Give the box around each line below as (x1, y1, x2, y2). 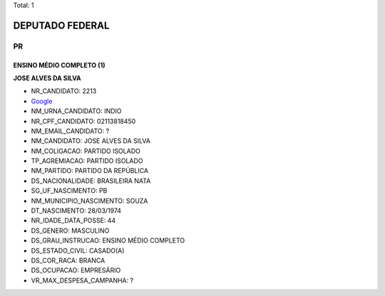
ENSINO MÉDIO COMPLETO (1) (13, 60, 106, 69)
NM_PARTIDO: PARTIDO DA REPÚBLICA (31, 166, 149, 175)
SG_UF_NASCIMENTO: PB (31, 186, 108, 195)
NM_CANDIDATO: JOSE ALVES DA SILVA (31, 137, 151, 145)
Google (31, 97, 53, 105)
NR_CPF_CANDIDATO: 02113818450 (31, 117, 136, 125)
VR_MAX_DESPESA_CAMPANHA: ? (31, 276, 134, 285)
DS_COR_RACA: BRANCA (31, 256, 106, 265)
